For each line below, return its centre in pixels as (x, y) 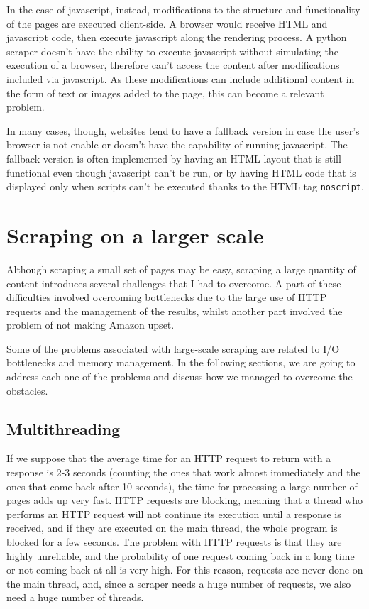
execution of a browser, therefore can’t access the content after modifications (173, 65)
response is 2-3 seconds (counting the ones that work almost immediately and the (183, 472)
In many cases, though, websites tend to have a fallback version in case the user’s (183, 130)
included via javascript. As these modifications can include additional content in (181, 78)
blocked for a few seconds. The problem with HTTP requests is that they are (174, 542)
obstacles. (27, 390)
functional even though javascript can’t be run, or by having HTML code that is (181, 172)
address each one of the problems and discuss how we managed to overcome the (180, 377)
